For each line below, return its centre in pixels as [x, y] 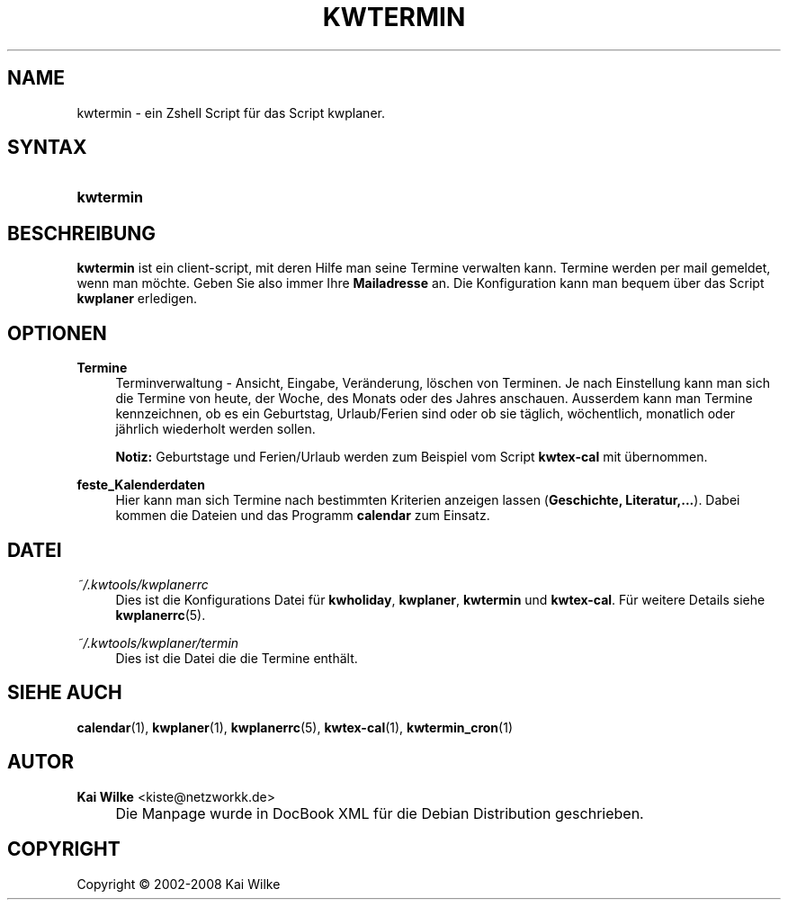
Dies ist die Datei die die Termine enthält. [237, 658]
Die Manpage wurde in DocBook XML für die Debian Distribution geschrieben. [380, 813]
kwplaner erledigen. [137, 299]
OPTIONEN [57, 333]
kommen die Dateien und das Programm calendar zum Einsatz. [303, 516]
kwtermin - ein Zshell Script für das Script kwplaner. [231, 112]
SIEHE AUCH [65, 693]
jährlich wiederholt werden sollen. [215, 429]
